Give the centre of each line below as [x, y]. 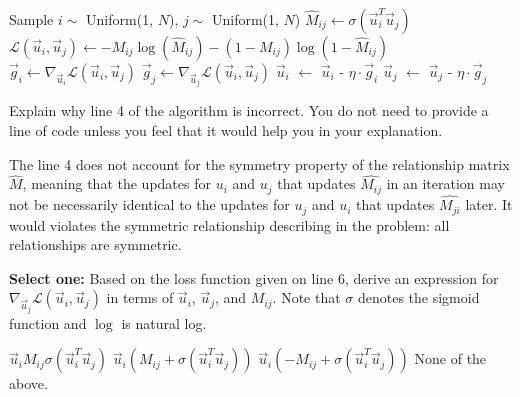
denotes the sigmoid [418, 297]
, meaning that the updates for [116, 183]
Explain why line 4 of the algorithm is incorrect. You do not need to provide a [249, 110]
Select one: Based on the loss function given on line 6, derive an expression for [254, 277]
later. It [489, 204]
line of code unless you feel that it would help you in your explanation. [226, 129]
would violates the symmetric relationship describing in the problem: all [229, 224]
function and [48, 322]
